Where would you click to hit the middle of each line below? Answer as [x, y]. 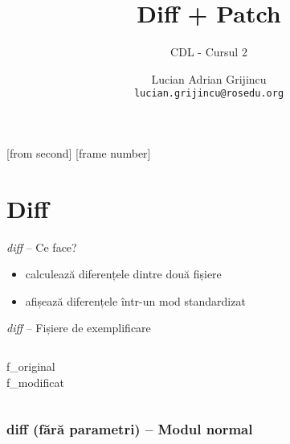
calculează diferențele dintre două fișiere [123, 274]
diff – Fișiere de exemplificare [79, 328]
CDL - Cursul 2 [209, 52]
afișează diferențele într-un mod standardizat [135, 300]
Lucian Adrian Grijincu [209, 78]
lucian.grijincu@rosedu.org [209, 94]
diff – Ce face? [42, 247]
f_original [31, 366]
